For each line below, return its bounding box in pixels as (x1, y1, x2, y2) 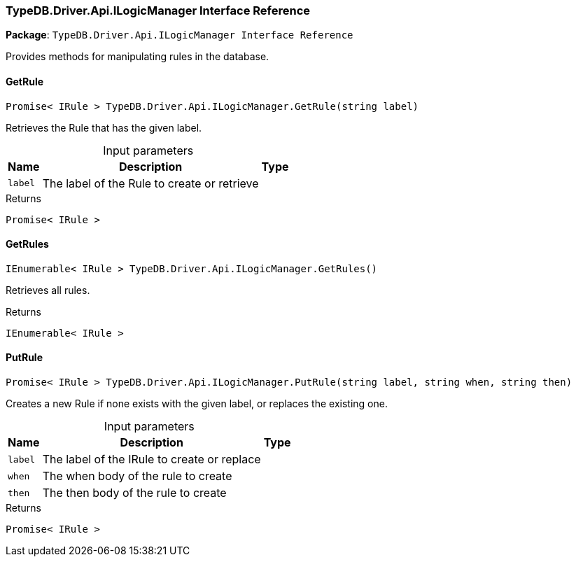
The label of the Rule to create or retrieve (42, 176, 259, 190)
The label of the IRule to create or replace (42, 452, 261, 467)
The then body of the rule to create (42, 486, 227, 500)
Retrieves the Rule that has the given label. (6, 121, 202, 134)
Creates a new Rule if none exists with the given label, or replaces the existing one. (6, 398, 388, 410)
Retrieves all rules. (6, 283, 90, 296)
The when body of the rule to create (42, 469, 232, 484)
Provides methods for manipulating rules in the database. (6, 50, 269, 63)
